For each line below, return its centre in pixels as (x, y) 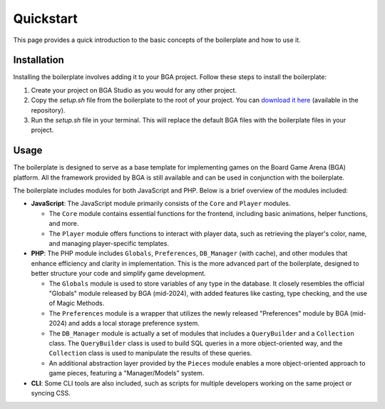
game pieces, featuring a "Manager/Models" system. (127, 373)
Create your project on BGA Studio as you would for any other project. (134, 90)
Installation (38, 60)
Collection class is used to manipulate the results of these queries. (150, 353)
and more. (64, 224)
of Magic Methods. (77, 304)
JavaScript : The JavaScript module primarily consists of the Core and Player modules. (161, 204)
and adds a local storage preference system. (134, 323)
